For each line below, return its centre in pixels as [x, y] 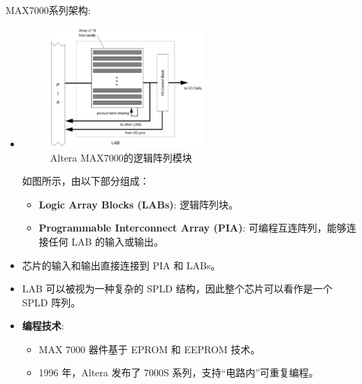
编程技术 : [43, 326]
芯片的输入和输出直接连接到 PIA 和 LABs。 [121, 265]
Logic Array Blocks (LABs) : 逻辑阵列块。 [139, 204]
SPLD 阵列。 [51, 302]
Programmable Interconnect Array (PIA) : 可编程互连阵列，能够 [193, 228]
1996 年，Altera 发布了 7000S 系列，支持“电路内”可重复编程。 [179, 372]
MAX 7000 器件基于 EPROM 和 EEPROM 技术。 [150, 349]
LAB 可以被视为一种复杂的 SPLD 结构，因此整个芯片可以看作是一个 [177, 289]
